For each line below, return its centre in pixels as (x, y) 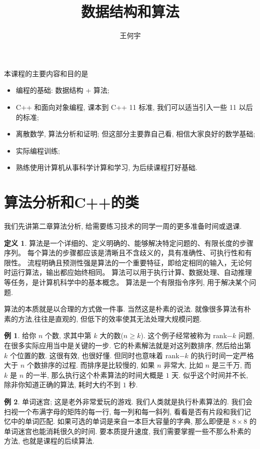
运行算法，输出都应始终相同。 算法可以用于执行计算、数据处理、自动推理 (131, 272)
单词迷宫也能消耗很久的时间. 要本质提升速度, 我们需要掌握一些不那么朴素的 (128, 431)
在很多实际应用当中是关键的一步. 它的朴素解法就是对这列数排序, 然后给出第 (128, 345)
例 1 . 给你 (20, 335)
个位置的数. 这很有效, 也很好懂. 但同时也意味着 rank (94, 355)
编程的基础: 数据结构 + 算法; (63, 90)
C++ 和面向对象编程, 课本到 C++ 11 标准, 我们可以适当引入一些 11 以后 (134, 107)
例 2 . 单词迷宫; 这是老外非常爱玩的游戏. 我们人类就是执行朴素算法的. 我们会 (128, 401)
